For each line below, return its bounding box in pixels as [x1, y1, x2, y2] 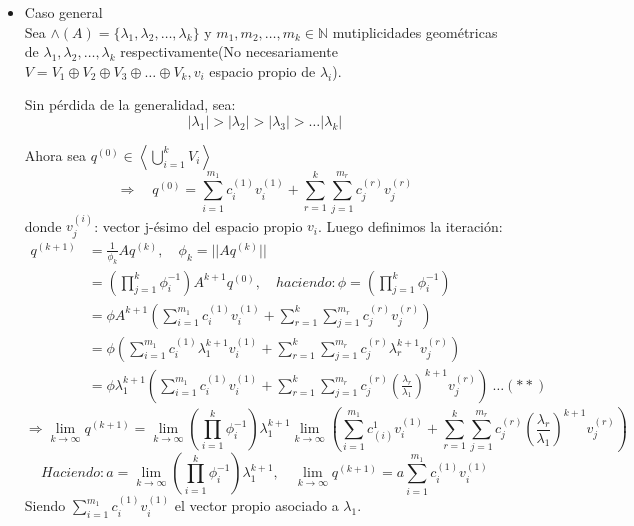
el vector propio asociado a [174, 495, 339, 516]
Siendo [24, 495, 66, 516]
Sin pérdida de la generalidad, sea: [24, 94, 236, 115]
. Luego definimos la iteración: [318, 215, 503, 236]
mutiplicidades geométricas [332, 21, 498, 42]
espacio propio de [209, 60, 316, 81]
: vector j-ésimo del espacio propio [94, 215, 303, 236]
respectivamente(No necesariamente [120, 41, 338, 62]
